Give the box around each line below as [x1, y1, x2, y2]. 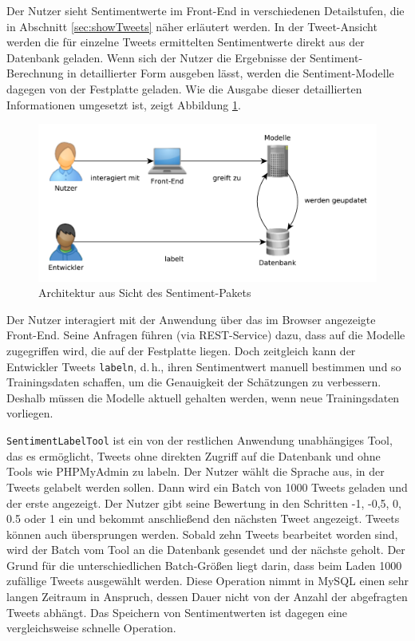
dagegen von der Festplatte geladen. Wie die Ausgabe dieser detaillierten [6, 80, 362, 97]
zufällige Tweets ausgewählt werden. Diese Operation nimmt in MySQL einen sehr [6, 572, 409, 589]
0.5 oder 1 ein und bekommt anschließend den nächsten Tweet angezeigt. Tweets [6, 510, 400, 527]
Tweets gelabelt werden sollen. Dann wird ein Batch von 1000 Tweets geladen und [6, 478, 408, 495]
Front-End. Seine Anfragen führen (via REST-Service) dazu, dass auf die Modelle [6, 326, 405, 343]
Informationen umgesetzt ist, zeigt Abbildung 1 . [6, 96, 241, 113]
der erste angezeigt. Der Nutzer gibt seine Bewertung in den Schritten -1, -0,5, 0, [6, 494, 402, 511]
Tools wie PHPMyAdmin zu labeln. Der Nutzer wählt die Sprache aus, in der [6, 463, 385, 480]
